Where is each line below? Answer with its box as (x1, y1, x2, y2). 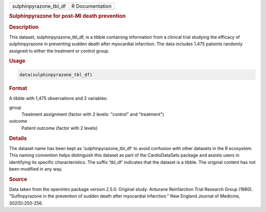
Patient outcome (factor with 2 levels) (21, 125, 98, 131)
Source (9, 176, 28, 182)
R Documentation (71, 3, 112, 9)
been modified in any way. (9, 166, 63, 172)
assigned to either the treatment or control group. (9, 48, 110, 54)
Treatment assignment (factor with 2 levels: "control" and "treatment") (21, 111, 165, 117)
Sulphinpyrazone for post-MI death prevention (9, 13, 126, 20)
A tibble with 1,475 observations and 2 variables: (9, 95, 108, 101)
